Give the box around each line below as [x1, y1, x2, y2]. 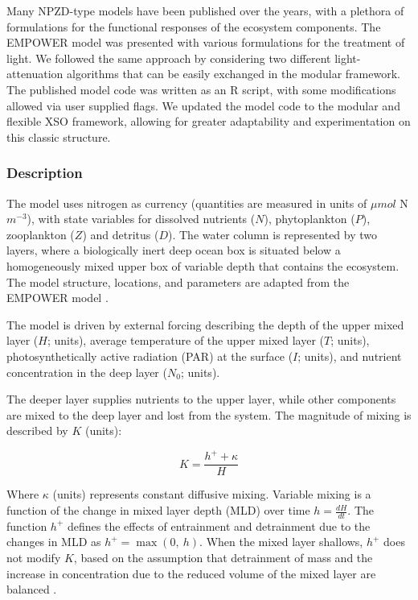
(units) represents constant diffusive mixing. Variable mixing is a [52, 486, 371, 503]
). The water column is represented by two [168, 226, 378, 242]
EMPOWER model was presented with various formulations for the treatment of [6, 34, 405, 51]
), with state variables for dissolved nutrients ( [27, 210, 256, 227]
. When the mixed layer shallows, [199, 533, 363, 550]
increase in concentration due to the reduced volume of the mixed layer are [6, 565, 376, 581]
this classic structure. [6, 128, 111, 145]
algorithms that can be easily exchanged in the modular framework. [67, 65, 400, 82]
